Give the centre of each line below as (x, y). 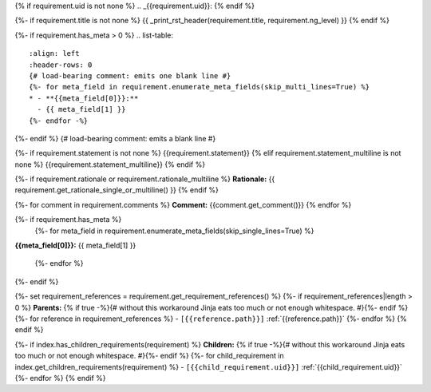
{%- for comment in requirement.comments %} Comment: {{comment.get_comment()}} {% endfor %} (183, 204)
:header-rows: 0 (61, 65)
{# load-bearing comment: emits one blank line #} (130, 75)
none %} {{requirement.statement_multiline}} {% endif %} (110, 164)
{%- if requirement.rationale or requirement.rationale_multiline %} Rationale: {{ (145, 179)
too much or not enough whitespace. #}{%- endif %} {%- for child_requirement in (150, 356)
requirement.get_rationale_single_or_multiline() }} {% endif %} (117, 190)
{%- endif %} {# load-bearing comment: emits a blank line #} (115, 138)
